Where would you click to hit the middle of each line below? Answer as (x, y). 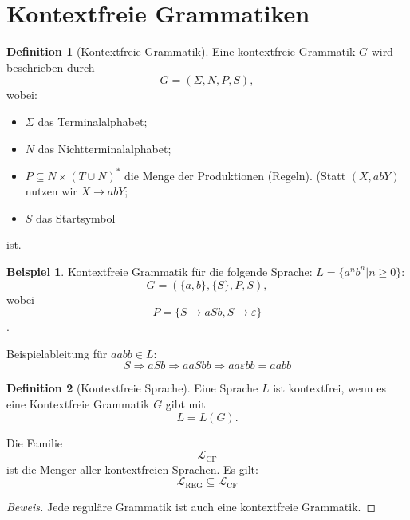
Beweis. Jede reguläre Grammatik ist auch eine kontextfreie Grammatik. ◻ (191, 506)
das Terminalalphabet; (93, 121)
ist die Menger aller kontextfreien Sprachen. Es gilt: (132, 469)
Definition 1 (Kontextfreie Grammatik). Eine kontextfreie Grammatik (181, 51)
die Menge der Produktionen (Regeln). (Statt (235, 175)
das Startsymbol (76, 217)
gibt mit (185, 403)
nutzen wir (51, 191)
